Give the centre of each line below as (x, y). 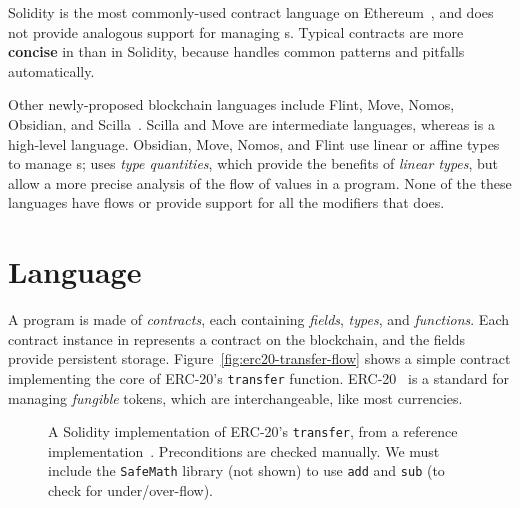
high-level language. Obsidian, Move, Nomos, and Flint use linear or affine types (254, 143)
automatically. (51, 70)
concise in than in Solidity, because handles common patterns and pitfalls (236, 51)
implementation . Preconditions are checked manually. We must (244, 450)
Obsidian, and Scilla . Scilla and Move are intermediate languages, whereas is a (251, 123)
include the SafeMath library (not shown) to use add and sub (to (246, 470)
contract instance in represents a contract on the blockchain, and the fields (237, 338)
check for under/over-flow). (131, 490)
